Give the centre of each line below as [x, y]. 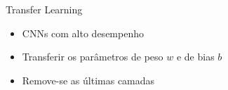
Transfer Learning [44, 9]
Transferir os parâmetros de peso [93, 57]
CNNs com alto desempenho [83, 33]
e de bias [195, 57]
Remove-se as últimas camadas [88, 80]
